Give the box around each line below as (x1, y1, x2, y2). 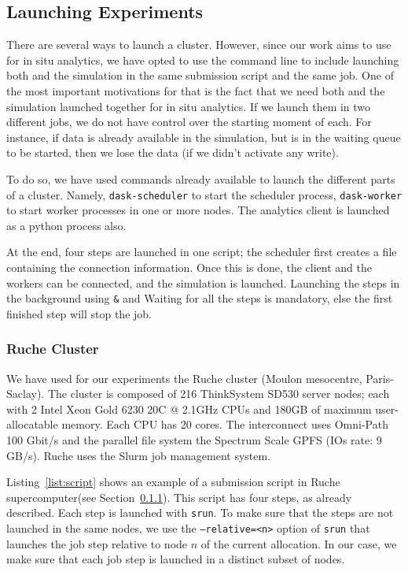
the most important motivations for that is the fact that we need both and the (6, 82, 385, 98)
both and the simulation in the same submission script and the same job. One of (6, 67, 394, 84)
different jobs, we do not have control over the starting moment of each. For (6, 113, 372, 130)
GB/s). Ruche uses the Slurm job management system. (6, 447, 271, 463)
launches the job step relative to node (6, 535, 188, 552)
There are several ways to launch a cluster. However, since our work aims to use (6, 36, 391, 53)
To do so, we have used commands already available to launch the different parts (6, 170, 395, 187)
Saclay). (6, 385, 45, 402)
